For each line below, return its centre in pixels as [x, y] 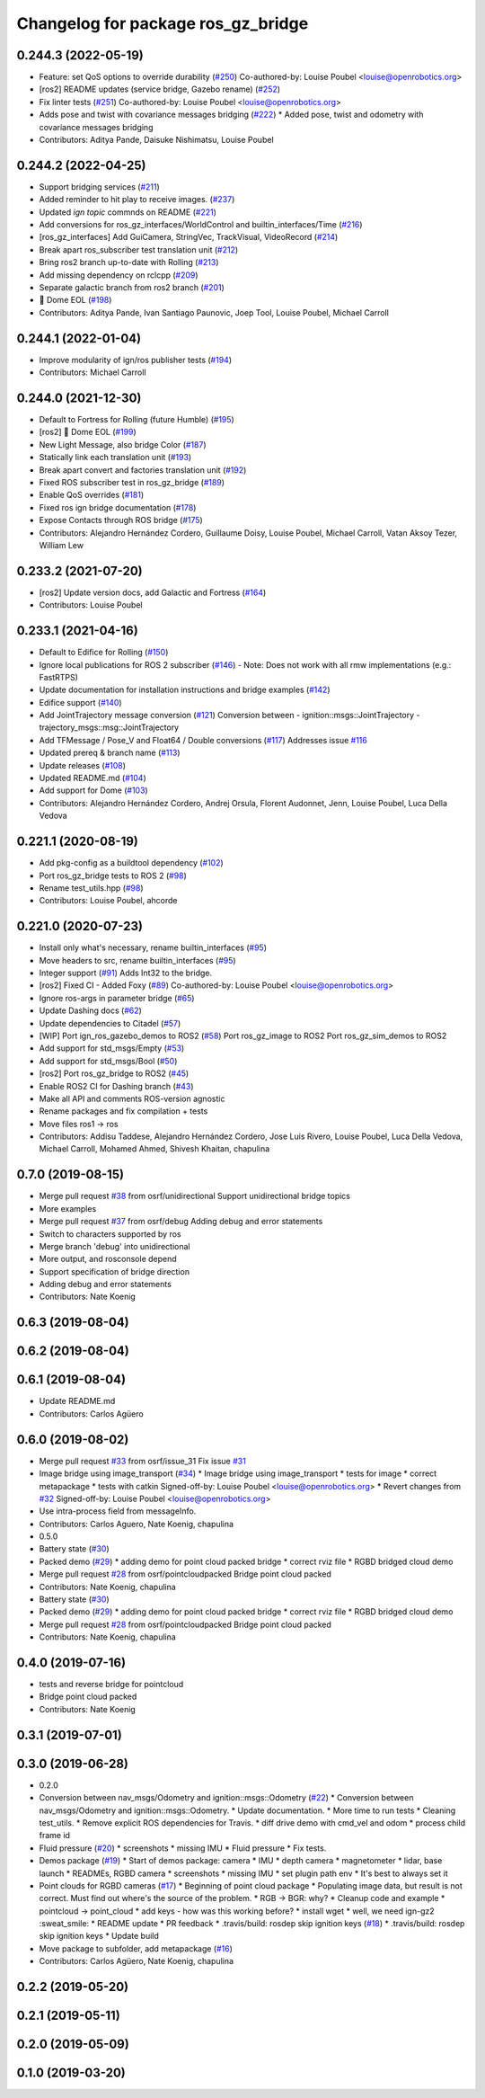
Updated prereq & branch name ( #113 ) [110, 753]
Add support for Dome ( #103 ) [93, 790]
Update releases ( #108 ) [82, 765]
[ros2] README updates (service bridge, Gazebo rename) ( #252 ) [160, 89]
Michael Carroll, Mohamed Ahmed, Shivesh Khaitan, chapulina [154, 1149]
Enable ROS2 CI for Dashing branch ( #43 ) [116, 1086]
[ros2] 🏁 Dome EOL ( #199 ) [88, 432]
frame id [55, 1836]
